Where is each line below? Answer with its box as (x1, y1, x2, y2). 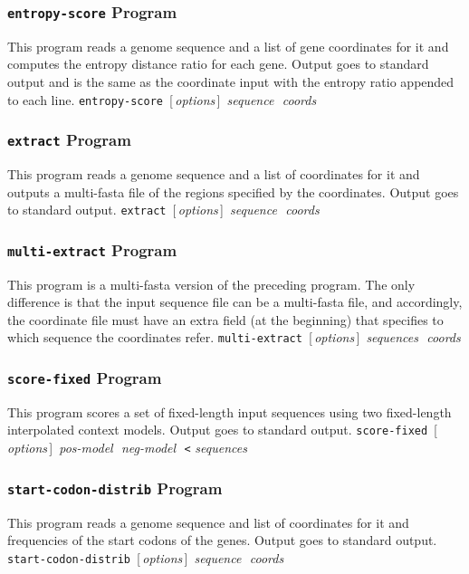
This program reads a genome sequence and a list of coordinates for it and (7, 165, 420, 183)
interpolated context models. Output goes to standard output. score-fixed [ (7, 420, 437, 439)
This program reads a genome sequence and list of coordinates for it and (7, 512, 409, 531)
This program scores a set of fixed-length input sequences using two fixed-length (7, 402, 452, 421)
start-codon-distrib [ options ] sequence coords (7, 548, 284, 567)
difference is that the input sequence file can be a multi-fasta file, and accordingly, (7, 292, 463, 311)
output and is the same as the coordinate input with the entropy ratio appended (7, 72, 455, 91)
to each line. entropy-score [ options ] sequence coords (7, 90, 317, 109)
